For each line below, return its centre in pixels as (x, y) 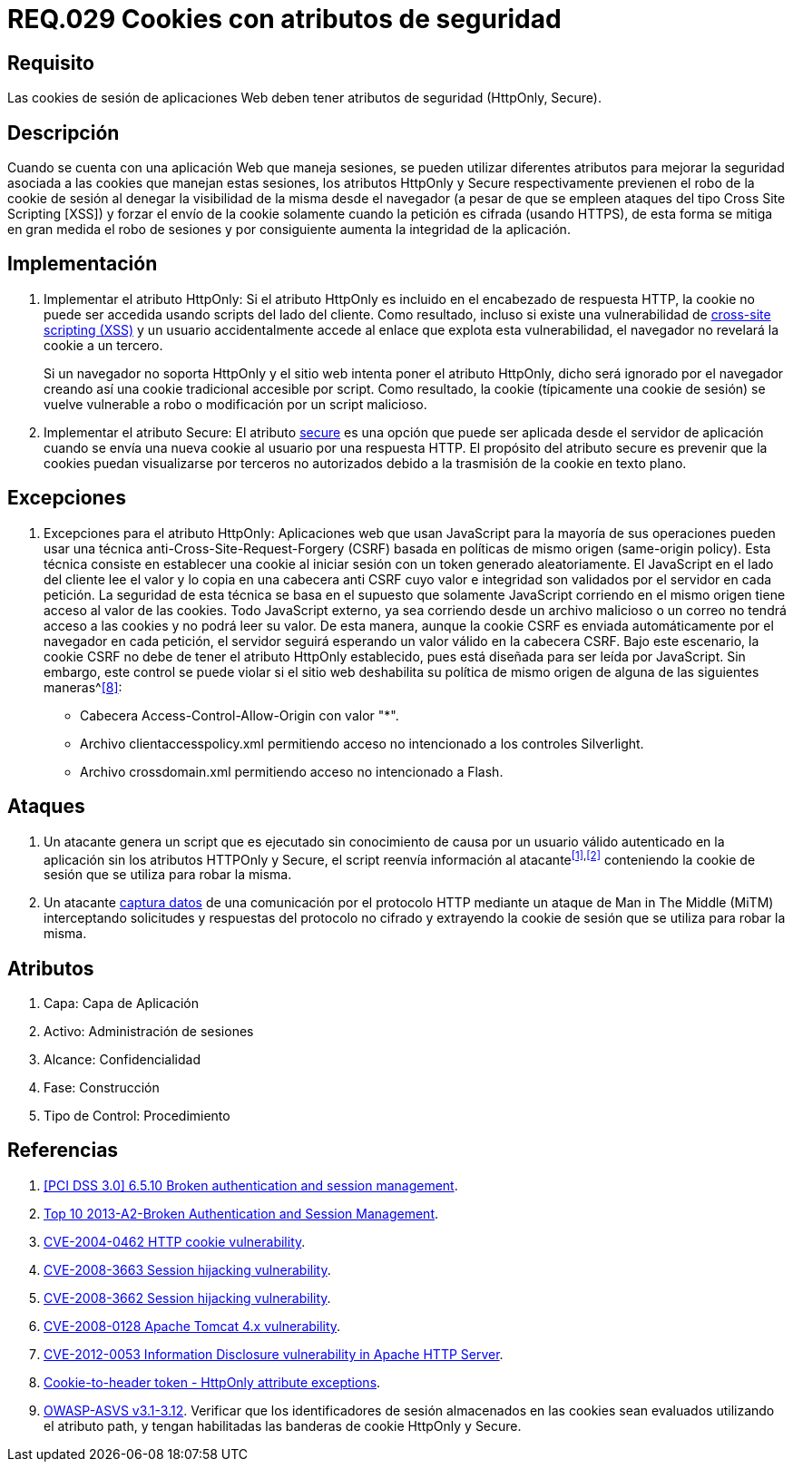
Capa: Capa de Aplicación (121, 1004)
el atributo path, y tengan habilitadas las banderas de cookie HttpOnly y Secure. (283, 1425)
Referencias (63, 1151)
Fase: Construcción (102, 1088)
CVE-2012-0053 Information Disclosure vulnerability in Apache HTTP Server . (274, 1354)
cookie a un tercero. (103, 345)
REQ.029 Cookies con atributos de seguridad (284, 19)
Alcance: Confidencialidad (122, 1060)
